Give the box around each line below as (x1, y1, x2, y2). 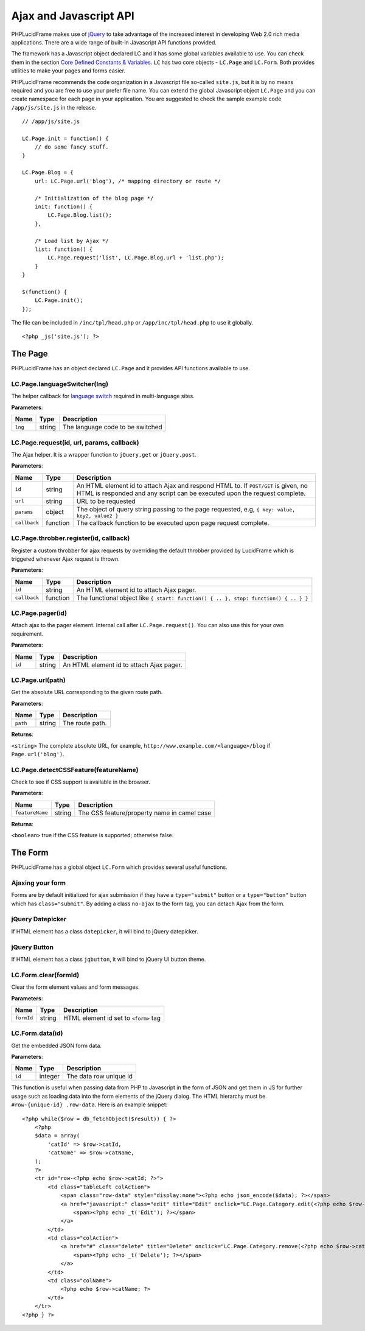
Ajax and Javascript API (11, 9, 135, 23)
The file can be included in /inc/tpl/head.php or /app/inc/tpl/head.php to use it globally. (11, 319, 254, 326)
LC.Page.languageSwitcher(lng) (11, 380, 109, 388)
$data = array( (34, 1133, 80, 1139)
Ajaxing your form (11, 879, 66, 887)
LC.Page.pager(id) (11, 609, 67, 617)
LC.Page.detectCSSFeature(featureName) (11, 765, 139, 774)
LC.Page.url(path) (11, 676, 66, 684)
